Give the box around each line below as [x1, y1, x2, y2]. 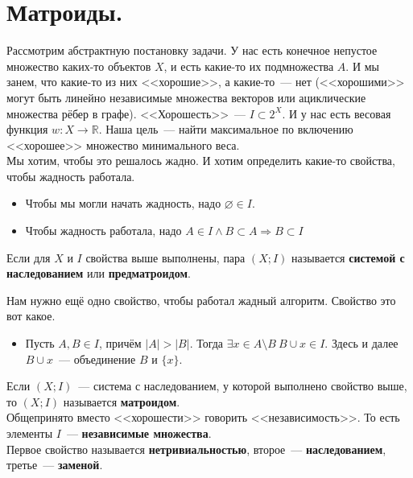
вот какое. [6, 307, 56, 324]
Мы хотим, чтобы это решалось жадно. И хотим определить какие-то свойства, [6, 152, 395, 169]
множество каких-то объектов [6, 57, 151, 74]
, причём [98, 335, 142, 352]
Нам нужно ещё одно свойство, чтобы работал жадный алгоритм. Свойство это [6, 291, 396, 308]
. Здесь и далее [324, 335, 399, 352]
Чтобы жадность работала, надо [25, 222, 182, 239]
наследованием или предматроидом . [6, 265, 191, 282]
